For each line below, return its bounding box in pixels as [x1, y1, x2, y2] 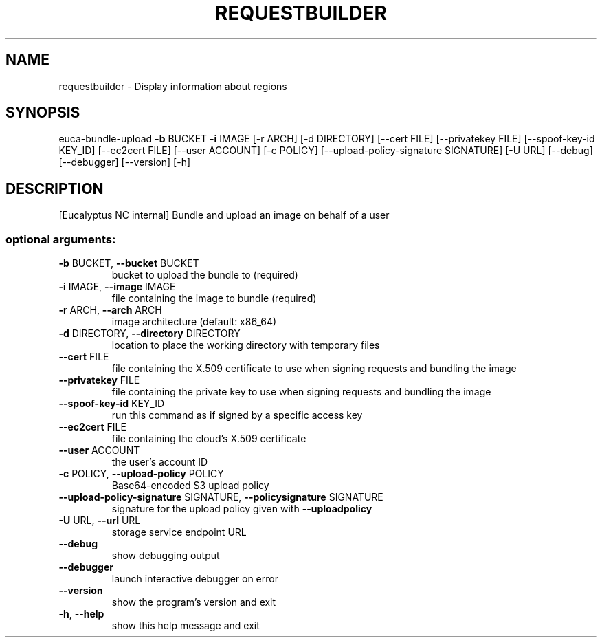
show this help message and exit [111, 620, 260, 632]
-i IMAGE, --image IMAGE [58, 281, 176, 293]
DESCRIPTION [5, 179, 104, 197]
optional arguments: [5, 232, 116, 246]
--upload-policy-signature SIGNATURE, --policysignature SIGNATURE [58, 491, 383, 503]
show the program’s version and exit [111, 596, 276, 609]
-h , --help [58, 608, 104, 620]
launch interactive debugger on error [111, 573, 278, 585]
